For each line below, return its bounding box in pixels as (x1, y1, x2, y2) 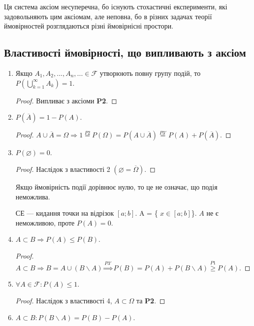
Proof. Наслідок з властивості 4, (15, 295, 112, 305)
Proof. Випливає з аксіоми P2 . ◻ (15, 95, 117, 105)
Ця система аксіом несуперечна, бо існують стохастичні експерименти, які (4, 1, 227, 11)
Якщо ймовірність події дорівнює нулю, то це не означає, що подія (15, 181, 218, 192)
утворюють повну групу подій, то (99, 67, 201, 78)
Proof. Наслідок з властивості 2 (15, 163, 110, 174)
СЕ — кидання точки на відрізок (15, 208, 114, 218)
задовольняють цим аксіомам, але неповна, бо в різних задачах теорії (4, 11, 212, 21)
